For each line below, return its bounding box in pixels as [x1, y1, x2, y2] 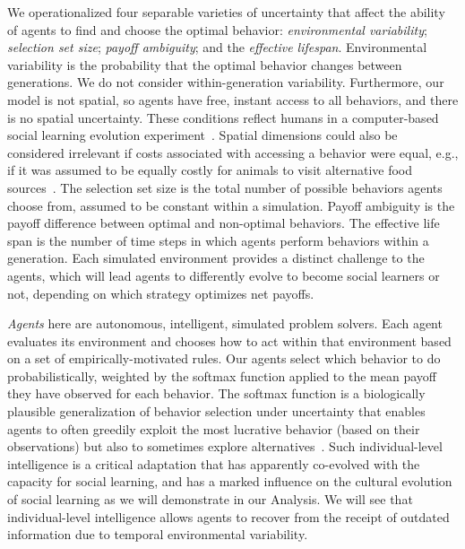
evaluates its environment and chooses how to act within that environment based [7, 331, 452, 350]
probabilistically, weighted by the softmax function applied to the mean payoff [7, 366, 436, 385]
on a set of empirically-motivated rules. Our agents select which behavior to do [7, 349, 441, 368]
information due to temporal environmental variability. [7, 525, 308, 544]
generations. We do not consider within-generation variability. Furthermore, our [7, 73, 444, 91]
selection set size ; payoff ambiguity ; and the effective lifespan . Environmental [7, 38, 427, 57]
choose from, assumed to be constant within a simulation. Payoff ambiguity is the [7, 196, 455, 214]
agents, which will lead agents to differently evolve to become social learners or [7, 266, 440, 284]
